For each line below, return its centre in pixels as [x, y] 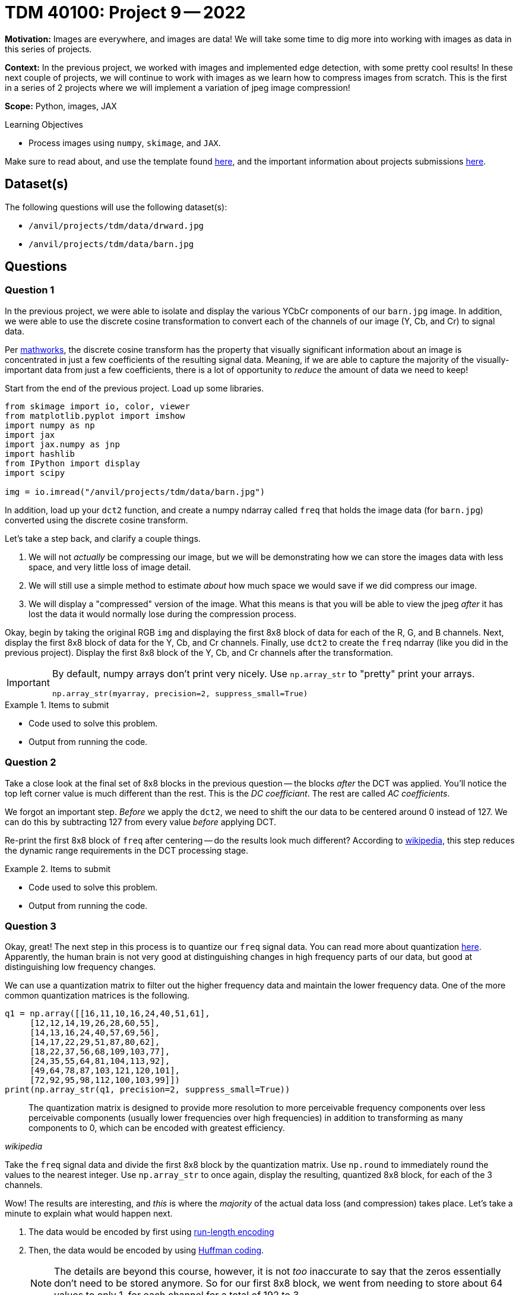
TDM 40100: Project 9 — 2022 [125, 12]
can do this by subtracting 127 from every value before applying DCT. [141, 822]
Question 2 [31, 762]
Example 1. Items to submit [57, 705]
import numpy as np [50, 425]
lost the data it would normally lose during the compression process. [163, 614]
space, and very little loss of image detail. [110, 567]
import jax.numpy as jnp [62, 444]
